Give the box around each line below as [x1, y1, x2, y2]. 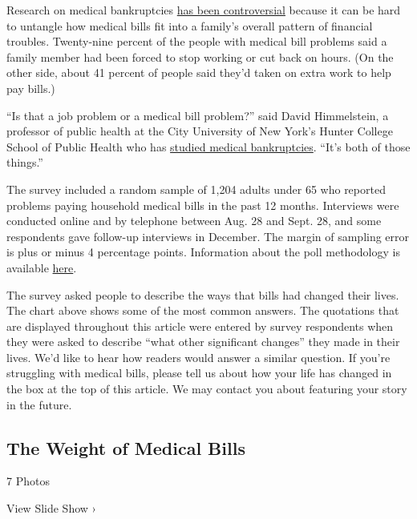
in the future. [6, 396, 72, 412]
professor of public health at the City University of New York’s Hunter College [6, 123, 393, 139]
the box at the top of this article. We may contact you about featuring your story [6, 380, 407, 397]
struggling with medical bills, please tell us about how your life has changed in [6, 364, 392, 381]
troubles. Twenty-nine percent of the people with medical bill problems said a [6, 33, 387, 50]
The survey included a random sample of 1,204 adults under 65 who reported [6, 180, 386, 197]
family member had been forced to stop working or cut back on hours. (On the [6, 48, 394, 65]
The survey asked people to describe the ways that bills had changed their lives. [6, 286, 399, 303]
